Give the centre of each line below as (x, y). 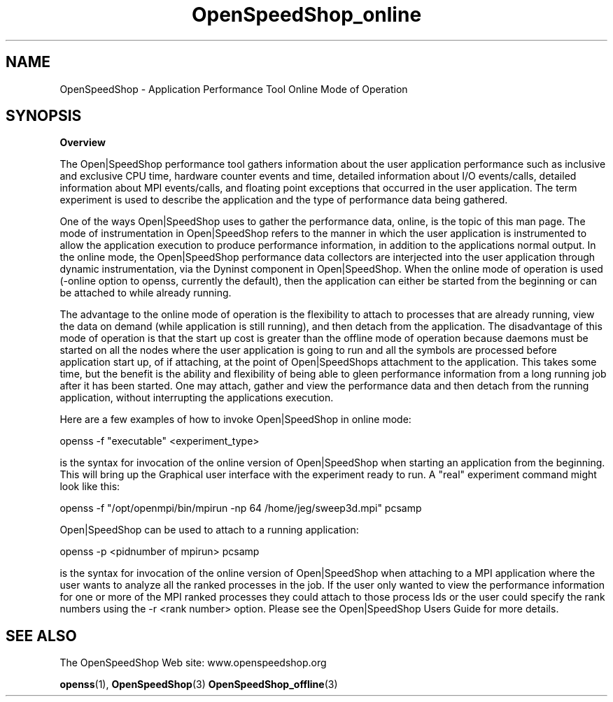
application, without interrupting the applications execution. (197, 398)
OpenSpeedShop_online (306, 15)
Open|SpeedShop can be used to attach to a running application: (209, 530)
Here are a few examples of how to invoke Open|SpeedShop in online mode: (235, 420)
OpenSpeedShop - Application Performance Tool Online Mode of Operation (234, 89)
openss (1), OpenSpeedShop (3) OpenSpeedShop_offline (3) (199, 685)
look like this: (90, 487)
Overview (83, 143)
